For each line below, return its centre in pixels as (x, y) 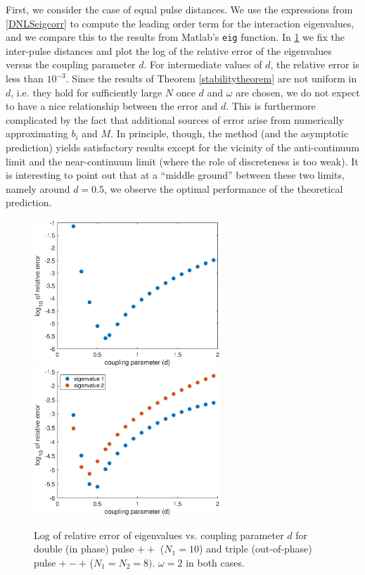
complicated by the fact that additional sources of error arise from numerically (175, 119)
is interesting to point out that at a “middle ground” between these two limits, (175, 175)
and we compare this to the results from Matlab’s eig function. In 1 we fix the (175, 37)
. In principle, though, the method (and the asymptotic (230, 133)
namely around (38, 188)
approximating (37, 133)
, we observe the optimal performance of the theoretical (223, 188)
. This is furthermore (271, 106)
